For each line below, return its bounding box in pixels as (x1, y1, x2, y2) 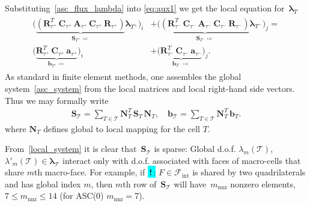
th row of (123, 177, 157, 190)
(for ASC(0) (59, 189, 104, 202)
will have (174, 177, 207, 190)
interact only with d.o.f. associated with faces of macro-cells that (62, 154, 301, 166)
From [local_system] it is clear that (5, 142, 137, 155)
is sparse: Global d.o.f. (154, 142, 236, 155)
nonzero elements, (230, 177, 296, 190)
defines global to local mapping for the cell (43, 122, 200, 135)
